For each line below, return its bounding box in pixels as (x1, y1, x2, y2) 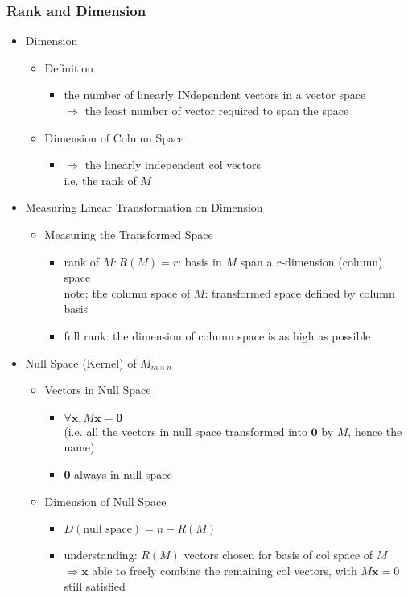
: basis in (178, 253, 222, 270)
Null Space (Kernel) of (25, 354, 137, 371)
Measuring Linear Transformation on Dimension (25, 199, 263, 216)
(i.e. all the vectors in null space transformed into (64, 422, 307, 439)
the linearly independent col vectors (84, 156, 262, 173)
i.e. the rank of (64, 171, 137, 188)
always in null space (74, 465, 172, 482)
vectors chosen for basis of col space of (183, 546, 373, 563)
